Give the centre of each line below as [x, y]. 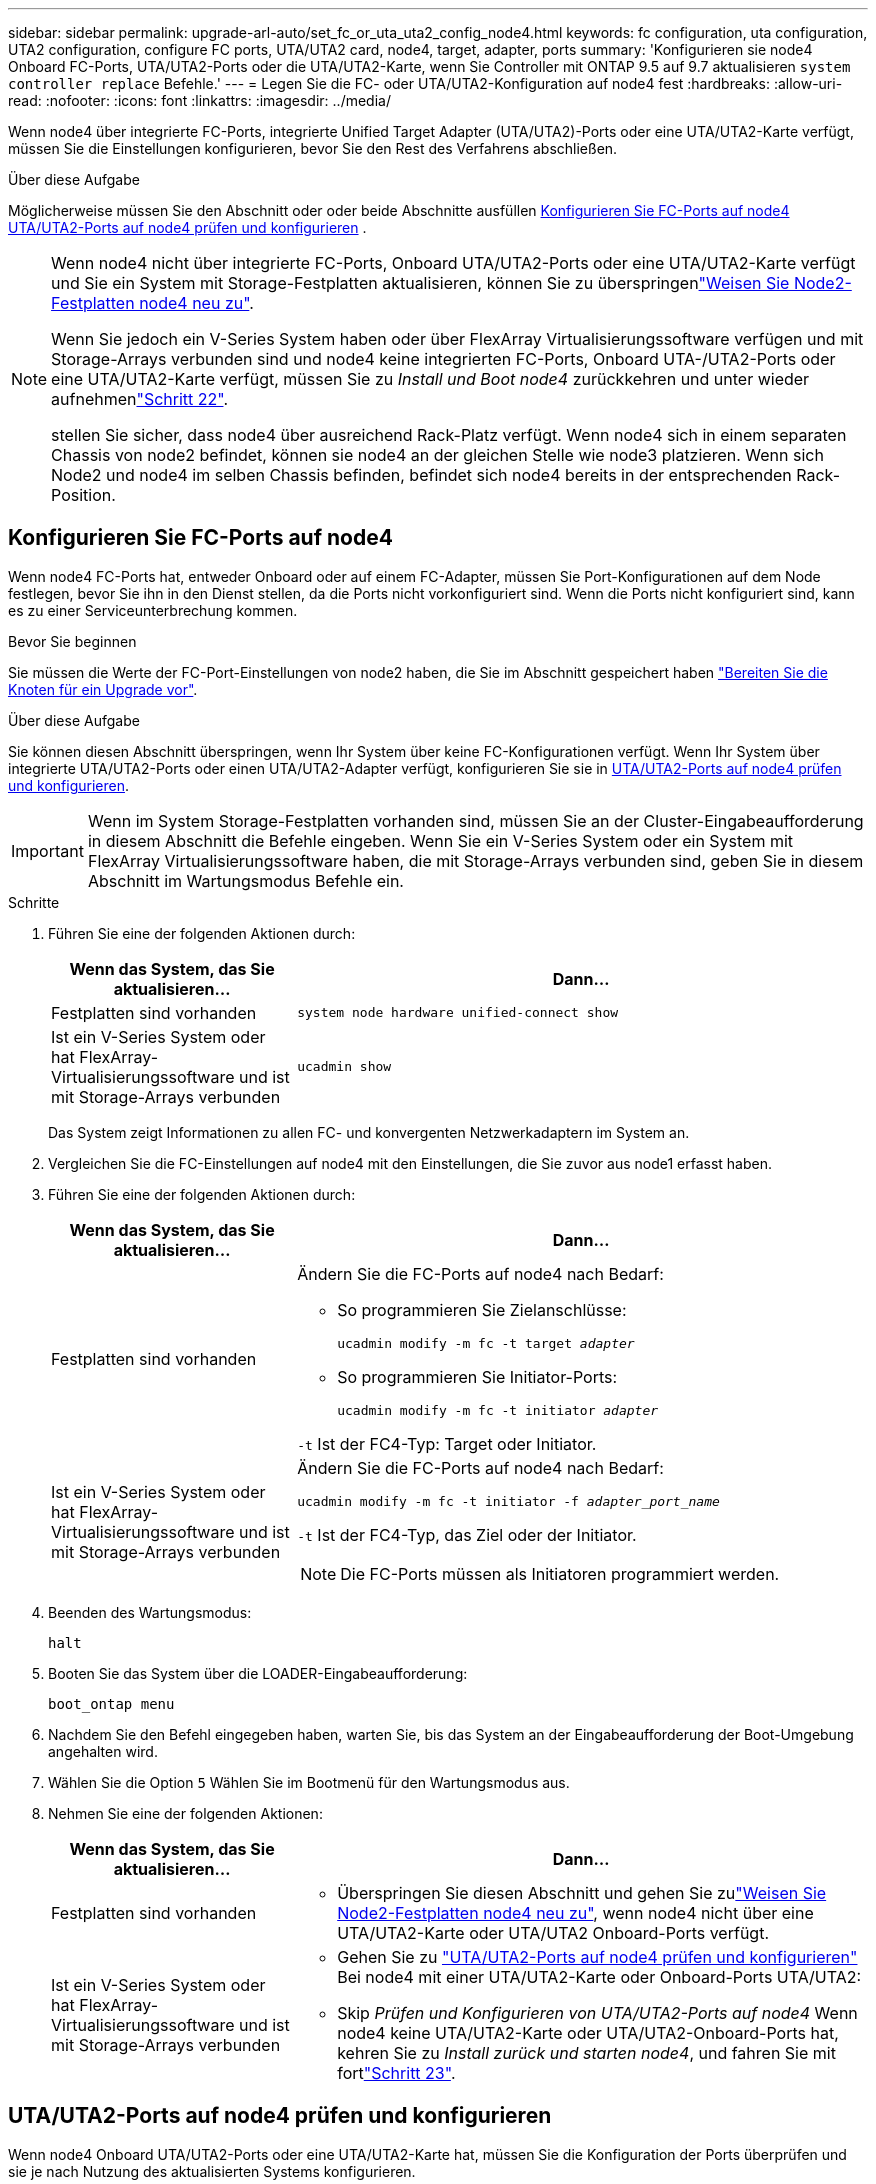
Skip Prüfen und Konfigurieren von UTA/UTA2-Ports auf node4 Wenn [597, 2012]
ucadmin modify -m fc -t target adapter [486, 1343]
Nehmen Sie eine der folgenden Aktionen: [185, 1813]
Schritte [34, 902]
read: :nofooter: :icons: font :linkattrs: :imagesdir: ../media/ [199, 100]
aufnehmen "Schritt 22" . [140, 399]
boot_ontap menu [111, 1703]
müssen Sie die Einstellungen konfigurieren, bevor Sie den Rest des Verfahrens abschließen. [313, 148]
